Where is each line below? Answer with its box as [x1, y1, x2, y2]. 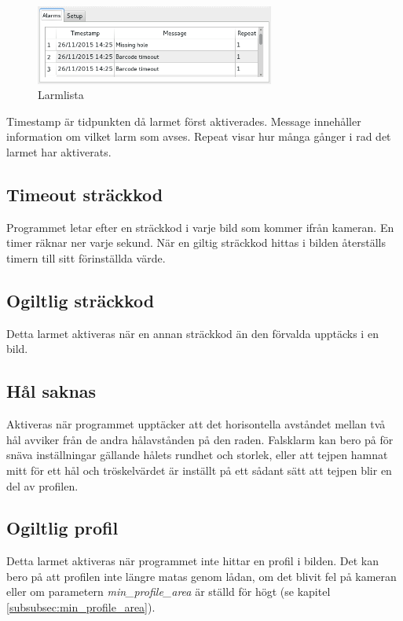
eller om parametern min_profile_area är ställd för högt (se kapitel [6, 583, 331, 600]
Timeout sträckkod [6, 182, 163, 206]
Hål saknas [6, 379, 97, 403]
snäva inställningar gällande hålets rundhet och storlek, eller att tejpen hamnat [6, 446, 388, 463]
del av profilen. [6, 477, 79, 494]
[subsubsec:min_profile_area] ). [6, 599, 156, 615]
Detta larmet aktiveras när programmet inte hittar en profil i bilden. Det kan [6, 553, 379, 569]
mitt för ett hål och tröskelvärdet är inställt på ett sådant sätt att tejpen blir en [6, 461, 392, 478]
